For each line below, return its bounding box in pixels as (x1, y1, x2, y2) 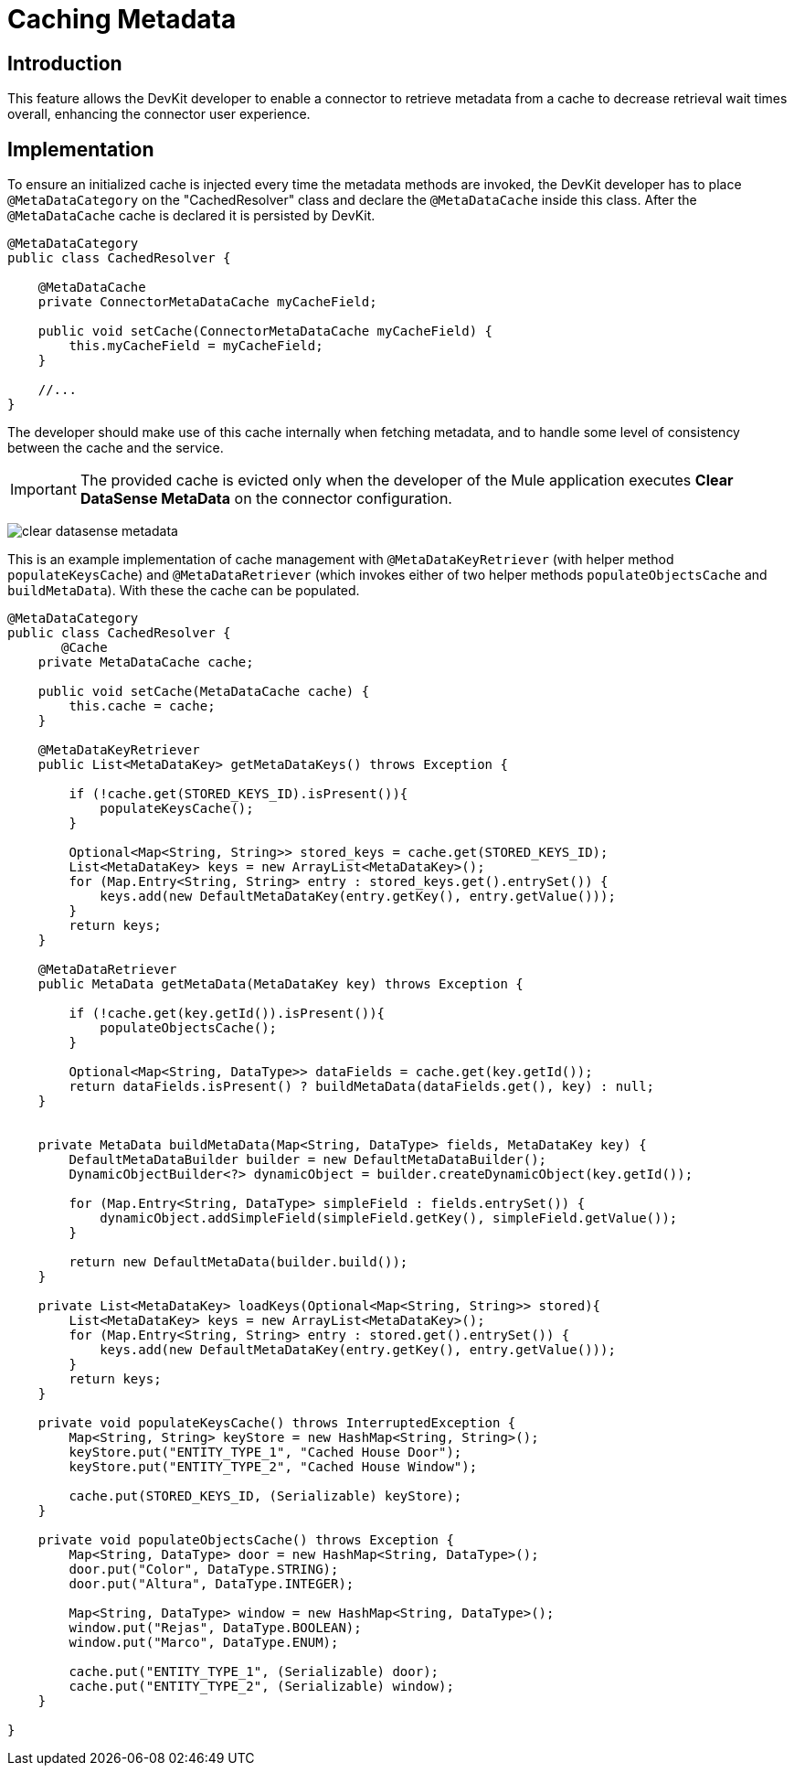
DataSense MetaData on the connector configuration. (79, 489, 452, 508)
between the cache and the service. (7, 440, 224, 456)
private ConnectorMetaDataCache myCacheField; (37, 294, 377, 310)
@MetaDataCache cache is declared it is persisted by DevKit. (7, 208, 376, 224)
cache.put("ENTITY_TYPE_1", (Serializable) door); (69, 1664, 439, 1680)
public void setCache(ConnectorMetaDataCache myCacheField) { (37, 324, 493, 339)
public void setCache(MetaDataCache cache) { (37, 684, 370, 700)
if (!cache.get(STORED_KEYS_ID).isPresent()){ (69, 786, 408, 802)
